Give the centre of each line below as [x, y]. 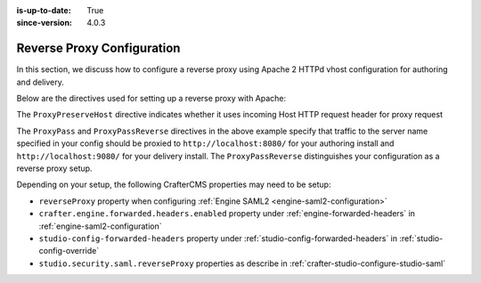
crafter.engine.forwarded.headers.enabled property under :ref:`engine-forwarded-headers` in [227, 214]
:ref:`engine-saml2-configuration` [100, 226]
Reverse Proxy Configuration [98, 49]
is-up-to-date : [44, 10]
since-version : [45, 23]
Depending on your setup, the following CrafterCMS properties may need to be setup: [174, 185]
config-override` [69, 251]
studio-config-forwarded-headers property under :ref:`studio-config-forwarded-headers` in [218, 238]
